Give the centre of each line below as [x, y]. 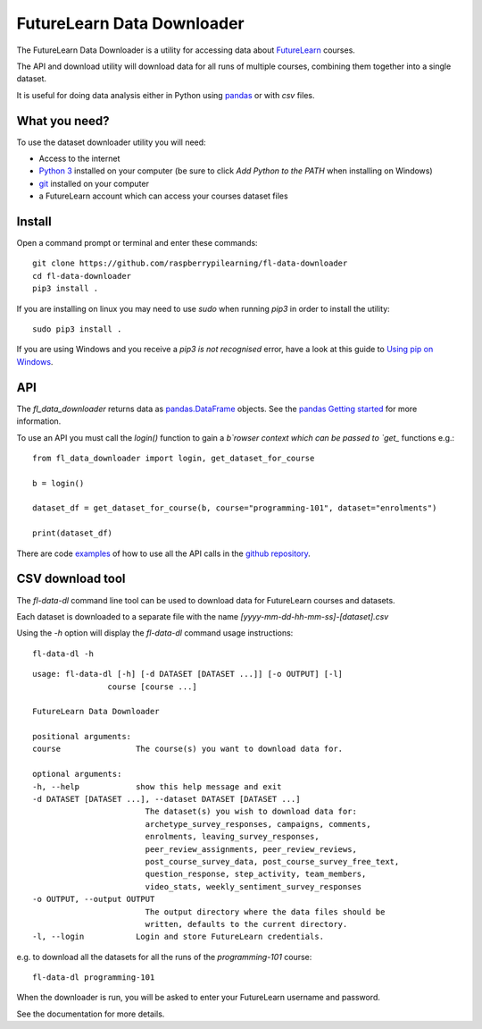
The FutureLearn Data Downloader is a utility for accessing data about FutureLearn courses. [186, 50]
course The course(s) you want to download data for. [188, 749]
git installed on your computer [94, 183]
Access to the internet [79, 159]
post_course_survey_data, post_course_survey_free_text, [272, 861]
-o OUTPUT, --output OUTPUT [94, 899]
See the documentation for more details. [91, 1014]
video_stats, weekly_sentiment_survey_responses [253, 886]
